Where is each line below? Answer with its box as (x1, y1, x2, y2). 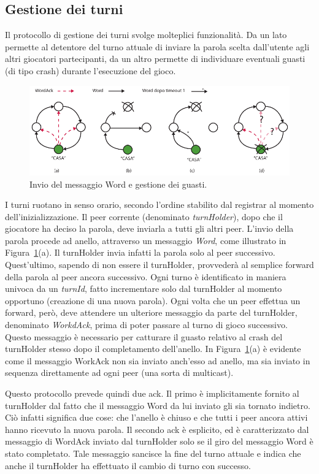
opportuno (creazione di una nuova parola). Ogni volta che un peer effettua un (5, 294, 301, 307)
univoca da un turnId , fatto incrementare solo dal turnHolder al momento (5, 282, 282, 295)
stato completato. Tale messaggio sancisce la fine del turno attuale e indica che (5, 446, 301, 459)
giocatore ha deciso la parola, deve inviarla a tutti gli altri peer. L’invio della (5, 222, 294, 235)
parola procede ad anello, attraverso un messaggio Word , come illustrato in (5, 234, 286, 247)
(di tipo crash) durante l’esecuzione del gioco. (5, 64, 176, 77)
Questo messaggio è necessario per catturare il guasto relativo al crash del (5, 330, 283, 343)
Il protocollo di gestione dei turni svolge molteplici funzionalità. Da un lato (5, 28, 287, 41)
